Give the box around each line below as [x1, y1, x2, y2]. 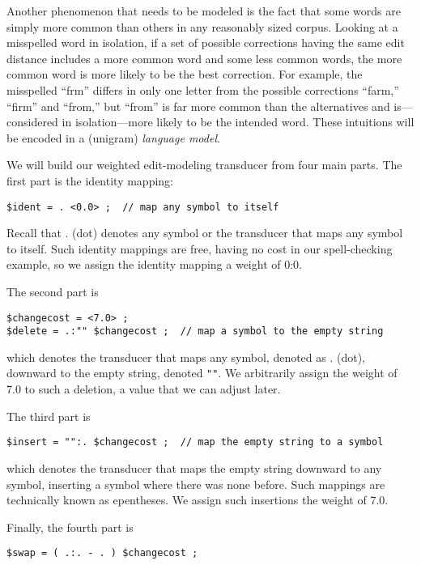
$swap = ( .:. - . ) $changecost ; [6, 547, 198, 559]
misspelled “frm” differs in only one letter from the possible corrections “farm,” [6, 81, 399, 98]
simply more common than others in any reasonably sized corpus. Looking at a [6, 18, 398, 35]
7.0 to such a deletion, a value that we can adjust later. [6, 380, 281, 397]
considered [6, 113, 58, 130]
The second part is [6, 282, 99, 299]
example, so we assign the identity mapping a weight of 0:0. [6, 256, 302, 273]
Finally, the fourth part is [6, 518, 134, 535]
